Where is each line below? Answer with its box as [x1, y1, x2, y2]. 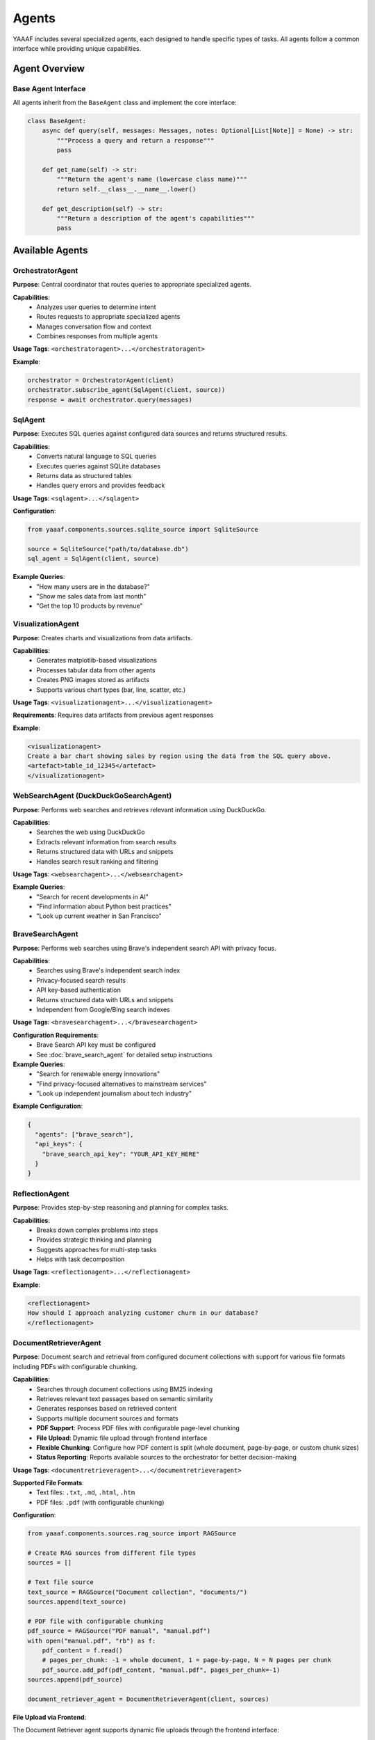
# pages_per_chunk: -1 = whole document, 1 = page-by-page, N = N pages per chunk [42, 1656, 332, 1664]
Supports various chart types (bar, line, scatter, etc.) [36, 686, 186, 694]
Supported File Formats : [12, 1479, 85, 1487]
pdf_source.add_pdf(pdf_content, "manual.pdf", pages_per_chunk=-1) [42, 1666, 281, 1674]
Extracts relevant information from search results [36, 837, 176, 846]
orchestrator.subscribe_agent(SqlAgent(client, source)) [27, 386, 226, 394]
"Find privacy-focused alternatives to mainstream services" [36, 1079, 208, 1088]
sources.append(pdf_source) [27, 1676, 123, 1684]
